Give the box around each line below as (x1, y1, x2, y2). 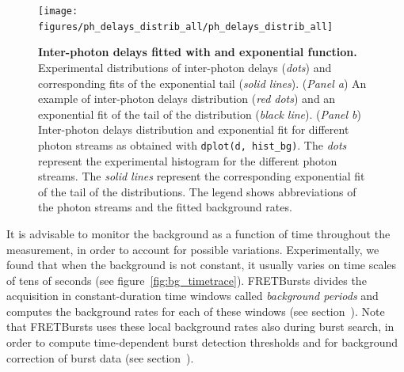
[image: (38, 6, 78, 17)
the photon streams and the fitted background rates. (38, 199, 292, 215)
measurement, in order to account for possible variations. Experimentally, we (6, 241, 379, 257)
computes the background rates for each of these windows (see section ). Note (6, 302, 385, 319)
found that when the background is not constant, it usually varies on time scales (6, 256, 397, 273)
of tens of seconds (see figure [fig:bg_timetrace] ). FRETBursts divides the (6, 271, 367, 288)
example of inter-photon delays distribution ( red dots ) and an (38, 90, 336, 107)
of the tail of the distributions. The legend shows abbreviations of (38, 183, 356, 199)
